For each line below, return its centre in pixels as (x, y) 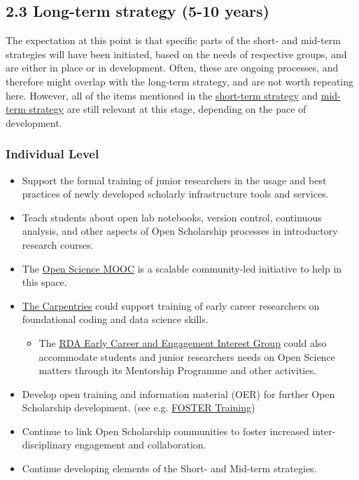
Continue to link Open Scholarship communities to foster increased (166, 431)
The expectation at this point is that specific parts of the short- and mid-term (173, 40)
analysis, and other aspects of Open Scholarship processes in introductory (180, 231)
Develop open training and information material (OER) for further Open (178, 393)
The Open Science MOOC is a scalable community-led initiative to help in (182, 268)
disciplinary (47, 445)
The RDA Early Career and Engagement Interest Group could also (183, 342)
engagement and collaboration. (140, 445)
